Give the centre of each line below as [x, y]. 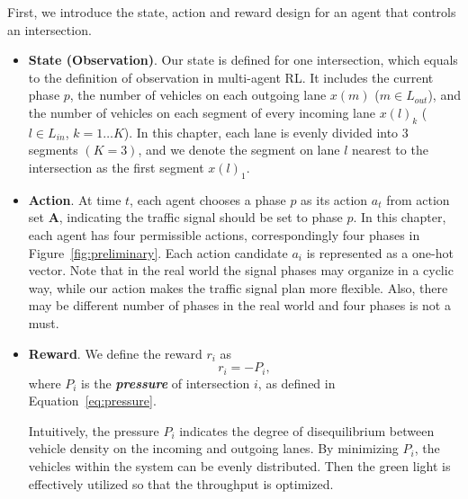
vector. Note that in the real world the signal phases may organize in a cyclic [241, 270]
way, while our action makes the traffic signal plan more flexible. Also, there [238, 287]
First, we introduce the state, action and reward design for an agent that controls [232, 12]
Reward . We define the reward [115, 353]
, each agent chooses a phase [208, 199]
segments [53, 150]
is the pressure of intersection [166, 383]
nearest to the [390, 150]
